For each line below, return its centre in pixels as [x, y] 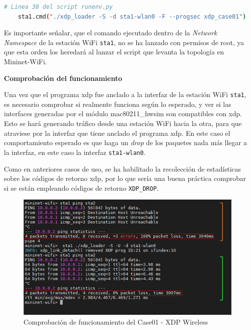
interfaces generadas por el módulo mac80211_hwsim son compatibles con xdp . [123, 114]
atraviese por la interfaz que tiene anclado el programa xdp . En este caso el [117, 133]
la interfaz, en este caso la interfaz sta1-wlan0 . [75, 152]
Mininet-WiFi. [25, 62]
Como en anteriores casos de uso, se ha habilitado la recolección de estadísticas [123, 168]
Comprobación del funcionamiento [63, 78]
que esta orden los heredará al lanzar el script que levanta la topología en [114, 52]
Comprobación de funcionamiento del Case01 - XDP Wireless [116, 321]
